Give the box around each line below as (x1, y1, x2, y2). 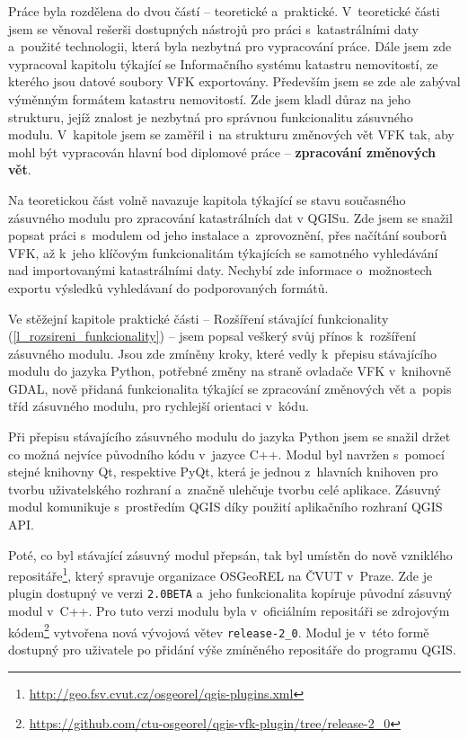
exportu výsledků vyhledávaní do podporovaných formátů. (8, 278, 329, 297)
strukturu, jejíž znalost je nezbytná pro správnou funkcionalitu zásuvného (8, 107, 413, 126)
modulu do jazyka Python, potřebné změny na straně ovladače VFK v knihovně (8, 361, 451, 380)
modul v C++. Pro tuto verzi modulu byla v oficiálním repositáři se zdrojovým (8, 601, 450, 620)
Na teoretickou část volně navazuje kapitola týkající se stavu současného (8, 190, 406, 209)
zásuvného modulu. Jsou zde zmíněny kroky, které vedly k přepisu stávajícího (8, 343, 437, 362)
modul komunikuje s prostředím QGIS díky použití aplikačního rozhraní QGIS (8, 497, 443, 516)
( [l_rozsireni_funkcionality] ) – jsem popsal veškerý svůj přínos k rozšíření (8, 326, 416, 345)
